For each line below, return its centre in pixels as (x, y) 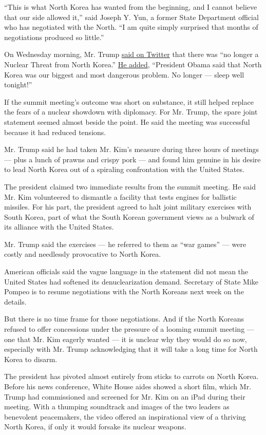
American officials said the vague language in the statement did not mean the (126, 271)
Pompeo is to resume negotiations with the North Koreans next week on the (124, 291)
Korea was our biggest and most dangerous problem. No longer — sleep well (124, 74)
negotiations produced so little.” (54, 37)
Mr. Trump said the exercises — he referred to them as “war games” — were (125, 244)
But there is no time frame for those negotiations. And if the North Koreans (124, 319)
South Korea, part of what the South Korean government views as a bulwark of (129, 216)
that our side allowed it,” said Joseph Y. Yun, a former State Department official (131, 17)
